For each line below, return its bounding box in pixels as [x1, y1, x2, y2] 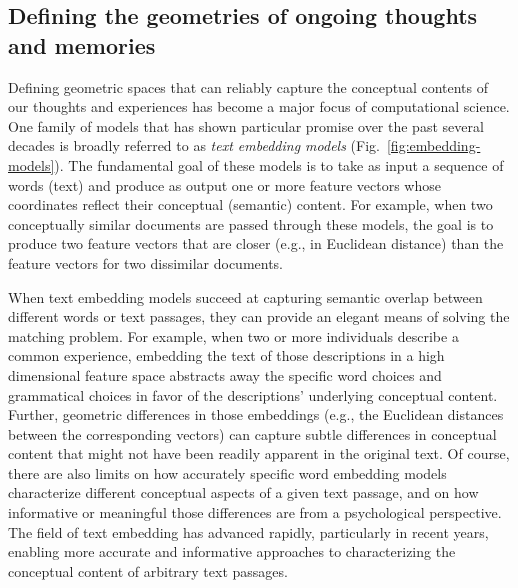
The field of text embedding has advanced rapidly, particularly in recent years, [8, 521, 489, 542]
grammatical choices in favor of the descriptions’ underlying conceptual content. [8, 384, 498, 405]
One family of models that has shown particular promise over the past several [8, 115, 484, 136]
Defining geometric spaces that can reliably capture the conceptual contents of [8, 76, 489, 97]
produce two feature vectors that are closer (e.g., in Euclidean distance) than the [8, 233, 504, 254]
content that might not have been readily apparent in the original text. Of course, [8, 443, 510, 464]
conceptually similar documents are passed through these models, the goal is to [8, 213, 494, 234]
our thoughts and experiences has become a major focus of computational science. [8, 96, 510, 117]
